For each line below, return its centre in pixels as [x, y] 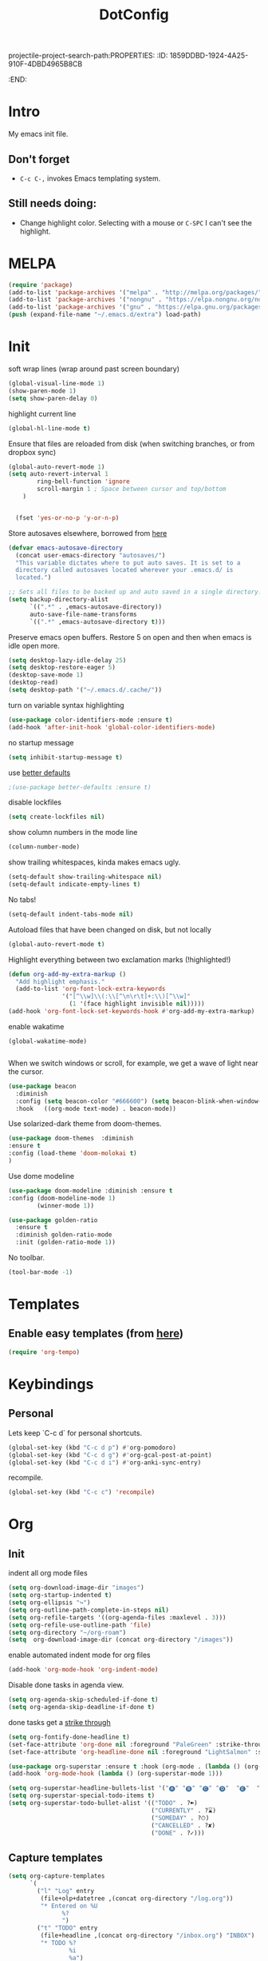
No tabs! [22, 899]
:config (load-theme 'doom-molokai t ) [73, 1153]
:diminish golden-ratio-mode [64, 1235]
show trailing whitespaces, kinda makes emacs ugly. [95, 862]
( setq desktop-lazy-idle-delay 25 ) [67, 660]
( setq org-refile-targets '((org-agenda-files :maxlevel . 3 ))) [117, 1617]
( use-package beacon [43, 1086]
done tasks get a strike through [59, 1722]
